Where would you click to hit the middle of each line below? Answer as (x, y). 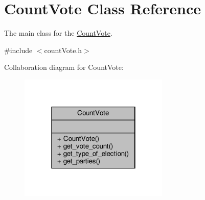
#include (18, 50)
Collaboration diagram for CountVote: (64, 67)
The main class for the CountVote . (58, 33)
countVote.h (63, 50)
